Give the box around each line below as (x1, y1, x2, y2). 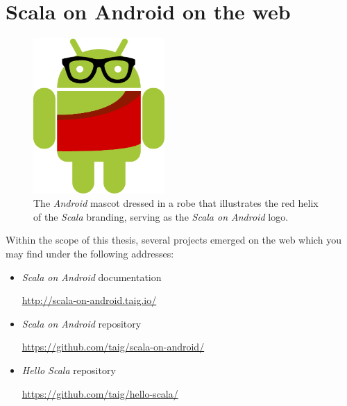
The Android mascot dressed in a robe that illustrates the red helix (33, 196, 319, 210)
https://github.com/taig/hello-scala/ (22, 386, 178, 400)
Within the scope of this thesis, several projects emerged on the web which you (6, 232, 341, 247)
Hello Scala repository (22, 362, 116, 377)
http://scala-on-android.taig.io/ (22, 293, 157, 307)
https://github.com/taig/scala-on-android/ (22, 339, 205, 354)
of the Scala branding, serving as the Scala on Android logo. (33, 209, 289, 223)
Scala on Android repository (22, 316, 142, 330)
